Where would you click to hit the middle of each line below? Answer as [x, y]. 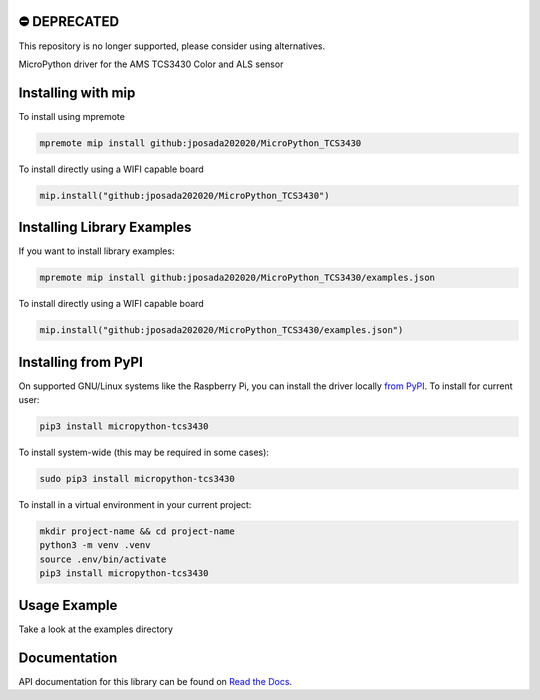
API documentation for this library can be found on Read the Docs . [155, 681]
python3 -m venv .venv [95, 545]
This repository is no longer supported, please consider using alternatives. [171, 46]
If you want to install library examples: [96, 251]
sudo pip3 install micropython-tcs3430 [137, 479]
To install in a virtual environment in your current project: [135, 505]
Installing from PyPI [81, 361]
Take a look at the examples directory [96, 629]
